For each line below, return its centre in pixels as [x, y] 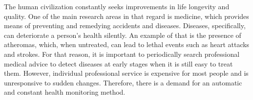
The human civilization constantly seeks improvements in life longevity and [117, 6]
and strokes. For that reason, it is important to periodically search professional [122, 54]
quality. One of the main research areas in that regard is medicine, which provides [126, 16]
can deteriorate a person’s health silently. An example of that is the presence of [123, 35]
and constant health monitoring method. [65, 92]
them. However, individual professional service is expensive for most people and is [126, 73]
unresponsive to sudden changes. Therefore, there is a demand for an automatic [123, 82]
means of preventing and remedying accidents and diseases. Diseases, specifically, [125, 25]
